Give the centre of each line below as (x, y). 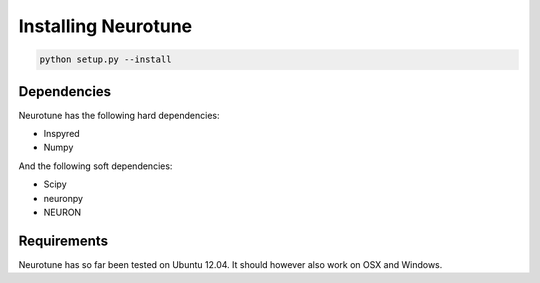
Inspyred (61, 134)
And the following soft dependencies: (95, 166)
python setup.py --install (105, 59)
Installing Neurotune (105, 26)
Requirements (63, 240)
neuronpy (63, 198)
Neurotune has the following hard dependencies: (119, 115)
